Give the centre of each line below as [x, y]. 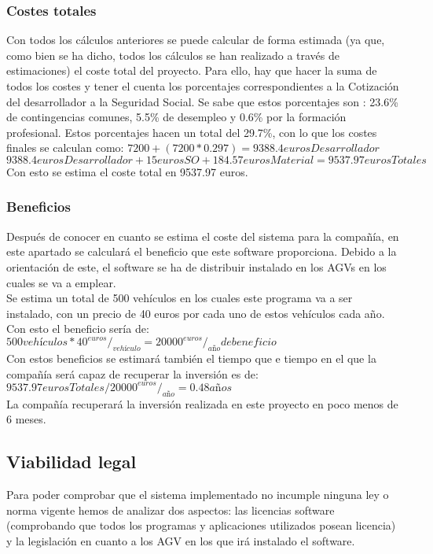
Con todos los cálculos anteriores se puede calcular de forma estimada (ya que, [196, 40]
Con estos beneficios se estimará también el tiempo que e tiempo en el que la [191, 358]
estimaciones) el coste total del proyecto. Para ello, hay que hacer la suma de [192, 70]
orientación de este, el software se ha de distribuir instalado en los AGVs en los [196, 266]
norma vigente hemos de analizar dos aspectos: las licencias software [171, 510]
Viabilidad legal [72, 462]
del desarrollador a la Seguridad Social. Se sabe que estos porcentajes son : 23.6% [202, 101]
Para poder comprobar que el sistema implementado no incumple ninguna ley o [198, 495]
